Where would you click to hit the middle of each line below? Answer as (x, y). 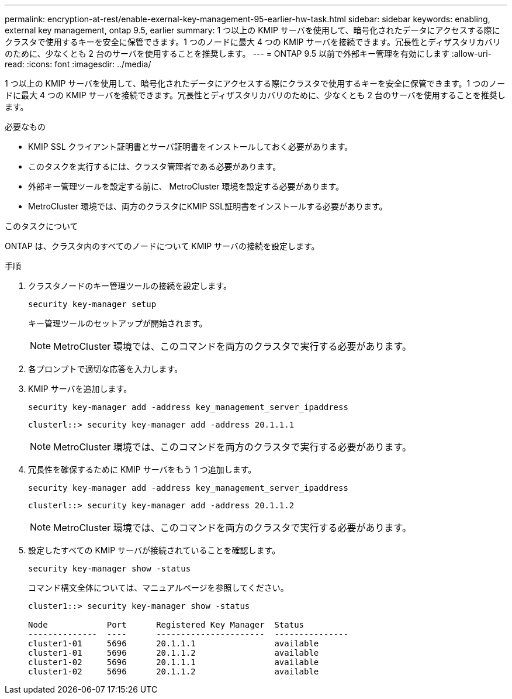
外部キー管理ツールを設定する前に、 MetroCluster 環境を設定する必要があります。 (186, 186)
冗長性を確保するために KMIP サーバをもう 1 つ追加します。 (142, 469)
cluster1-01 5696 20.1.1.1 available (174, 643)
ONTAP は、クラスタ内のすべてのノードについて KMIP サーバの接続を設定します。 (162, 246)
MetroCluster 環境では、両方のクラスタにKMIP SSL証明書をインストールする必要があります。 (208, 206)
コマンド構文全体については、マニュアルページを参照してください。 (158, 588)
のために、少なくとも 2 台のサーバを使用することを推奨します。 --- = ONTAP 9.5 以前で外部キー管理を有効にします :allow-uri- (248, 54)
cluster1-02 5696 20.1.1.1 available (174, 662)
